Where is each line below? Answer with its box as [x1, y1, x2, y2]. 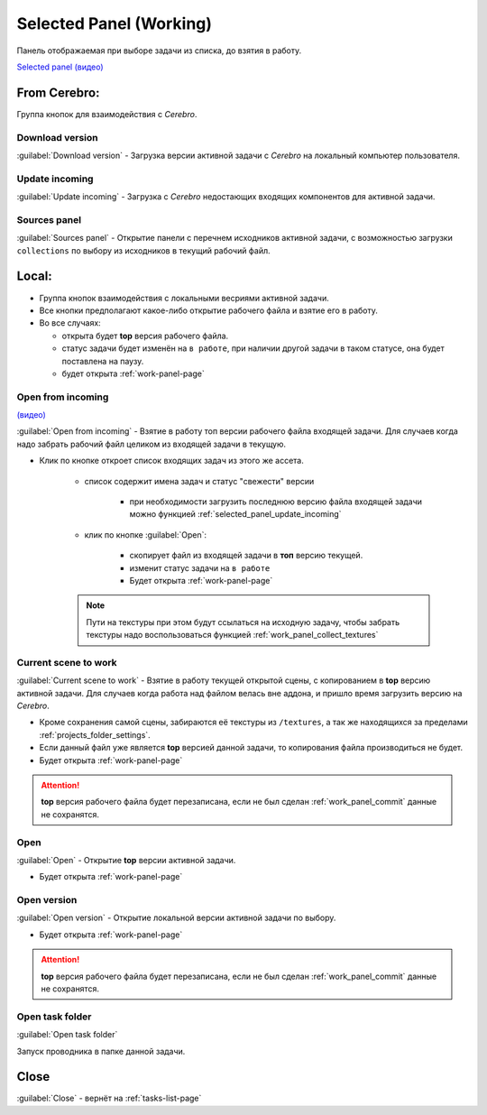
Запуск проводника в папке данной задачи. [16, 1046, 186, 1056]
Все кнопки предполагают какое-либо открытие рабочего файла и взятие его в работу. [39, 305, 379, 316]
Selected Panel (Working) [16, 14, 212, 33]
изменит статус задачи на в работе [129, 562, 271, 573]
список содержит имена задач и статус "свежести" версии [84, 475, 315, 486]
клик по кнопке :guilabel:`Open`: [84, 529, 207, 540]
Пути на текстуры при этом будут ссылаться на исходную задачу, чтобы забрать [86, 616, 400, 627]
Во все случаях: [39, 318, 101, 328]
